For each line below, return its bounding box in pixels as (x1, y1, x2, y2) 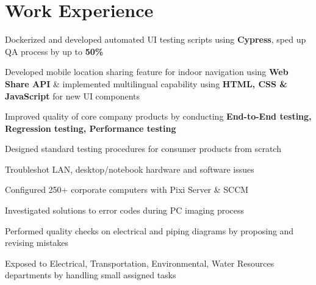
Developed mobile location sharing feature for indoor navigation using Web (5, 65, 289, 78)
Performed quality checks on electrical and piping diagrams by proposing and (5, 224, 294, 237)
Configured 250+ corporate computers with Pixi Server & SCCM (5, 183, 249, 196)
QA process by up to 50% (5, 45, 104, 57)
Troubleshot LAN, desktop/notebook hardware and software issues (5, 162, 254, 175)
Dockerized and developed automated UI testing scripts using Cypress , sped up (5, 33, 306, 46)
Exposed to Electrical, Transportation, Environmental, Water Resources (5, 256, 275, 269)
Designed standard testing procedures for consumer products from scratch (5, 142, 281, 155)
